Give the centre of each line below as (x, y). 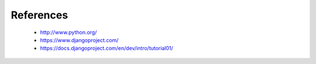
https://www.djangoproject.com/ (79, 40)
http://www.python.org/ (68, 32)
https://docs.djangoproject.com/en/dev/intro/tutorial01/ (107, 48)
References (39, 15)
